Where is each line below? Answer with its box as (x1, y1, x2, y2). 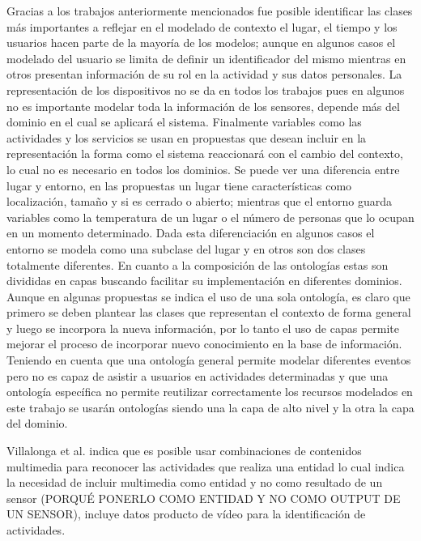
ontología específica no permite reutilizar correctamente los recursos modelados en (6, 383, 413, 400)
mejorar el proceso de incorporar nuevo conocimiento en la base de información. (6, 335, 402, 352)
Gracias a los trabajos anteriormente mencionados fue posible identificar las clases (6, 2, 413, 19)
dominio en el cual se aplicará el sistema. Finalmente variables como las (6, 113, 362, 130)
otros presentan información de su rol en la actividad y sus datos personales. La (6, 66, 402, 83)
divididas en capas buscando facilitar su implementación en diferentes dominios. (6, 272, 402, 289)
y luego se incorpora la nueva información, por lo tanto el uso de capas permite (6, 319, 399, 336)
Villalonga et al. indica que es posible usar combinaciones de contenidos (6, 442, 362, 459)
